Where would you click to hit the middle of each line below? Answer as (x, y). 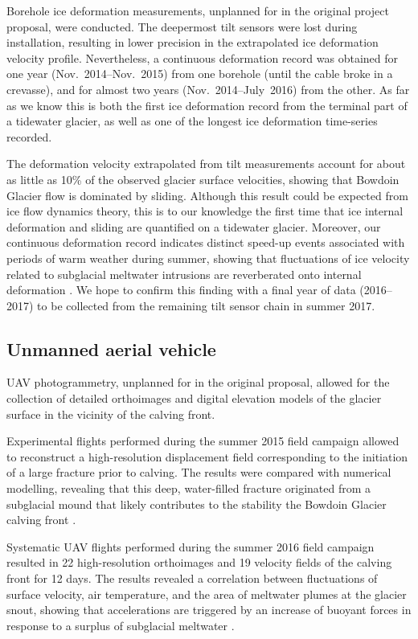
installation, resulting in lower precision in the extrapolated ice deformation (193, 42)
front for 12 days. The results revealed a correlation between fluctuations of (192, 578)
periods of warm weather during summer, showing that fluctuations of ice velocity (208, 258)
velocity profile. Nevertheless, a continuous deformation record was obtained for (203, 57)
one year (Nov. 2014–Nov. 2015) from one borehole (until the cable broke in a (200, 74)
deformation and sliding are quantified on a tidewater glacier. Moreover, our (194, 226)
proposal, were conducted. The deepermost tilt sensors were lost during (182, 26)
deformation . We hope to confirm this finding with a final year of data (181, 290)
